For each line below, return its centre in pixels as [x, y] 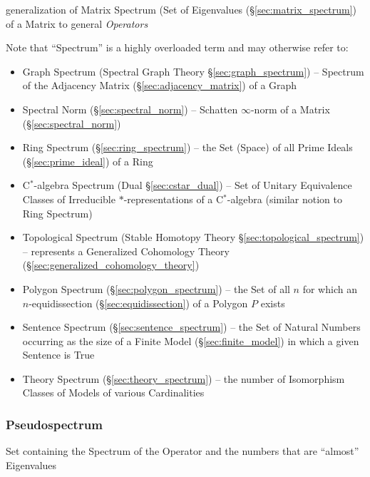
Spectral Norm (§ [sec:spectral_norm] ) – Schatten [130, 109]
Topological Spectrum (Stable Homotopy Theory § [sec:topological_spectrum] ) [193, 237]
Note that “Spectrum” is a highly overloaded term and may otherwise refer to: [177, 47]
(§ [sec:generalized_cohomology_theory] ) [111, 265]
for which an [330, 288]
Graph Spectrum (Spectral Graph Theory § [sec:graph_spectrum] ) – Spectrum [193, 71]
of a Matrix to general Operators [77, 23]
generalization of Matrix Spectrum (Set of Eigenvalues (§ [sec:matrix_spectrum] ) [181, 9]
